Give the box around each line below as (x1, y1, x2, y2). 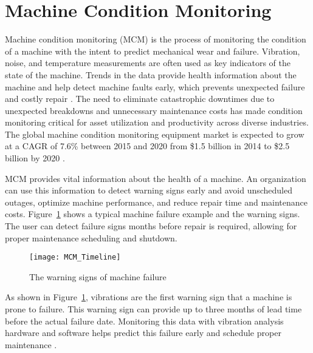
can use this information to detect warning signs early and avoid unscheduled (5, 184, 293, 197)
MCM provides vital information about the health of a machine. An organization (5, 172, 306, 184)
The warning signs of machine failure (29, 270, 167, 283)
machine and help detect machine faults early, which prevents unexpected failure (5, 80, 305, 93)
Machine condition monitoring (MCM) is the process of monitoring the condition (5, 33, 306, 45)
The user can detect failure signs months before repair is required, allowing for (5, 220, 297, 232)
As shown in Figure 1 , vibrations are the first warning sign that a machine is (5, 291, 292, 303)
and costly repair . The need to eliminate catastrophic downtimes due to (5, 92, 275, 105)
